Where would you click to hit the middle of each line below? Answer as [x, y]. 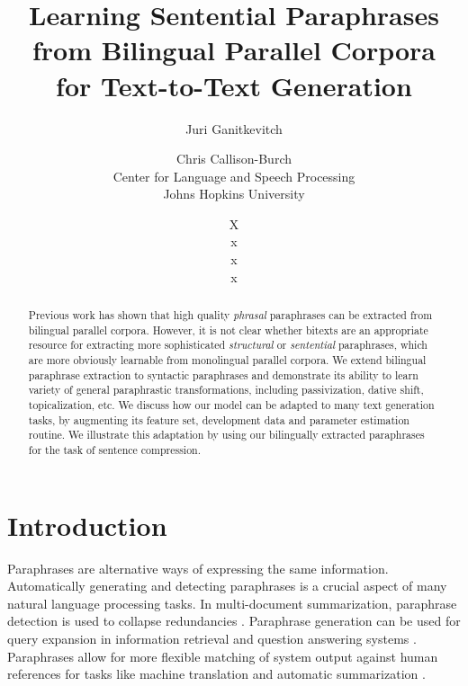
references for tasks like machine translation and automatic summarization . [216, 674]
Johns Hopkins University [234, 194]
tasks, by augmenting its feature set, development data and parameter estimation [219, 419]
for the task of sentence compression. [115, 449]
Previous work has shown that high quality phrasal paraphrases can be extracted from [230, 315]
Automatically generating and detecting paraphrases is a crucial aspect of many [227, 586]
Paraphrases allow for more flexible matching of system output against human [223, 656]
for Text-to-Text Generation [234, 85]
